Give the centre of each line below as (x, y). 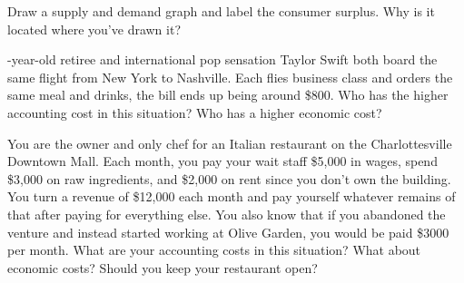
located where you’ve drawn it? (94, 29)
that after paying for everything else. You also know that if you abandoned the (227, 214)
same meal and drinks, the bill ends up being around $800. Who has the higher (228, 95)
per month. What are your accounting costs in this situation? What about (214, 250)
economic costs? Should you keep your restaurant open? (163, 267)
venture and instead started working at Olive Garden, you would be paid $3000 (228, 232)
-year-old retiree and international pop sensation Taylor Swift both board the (222, 59)
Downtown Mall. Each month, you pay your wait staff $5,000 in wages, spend (222, 161)
